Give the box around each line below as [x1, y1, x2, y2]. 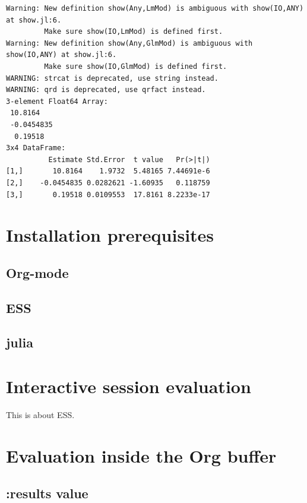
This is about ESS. [6, 408, 75, 420]
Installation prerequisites [6, 223, 214, 247]
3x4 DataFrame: [6, 144, 66, 153]
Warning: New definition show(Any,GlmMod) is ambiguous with [6, 39, 253, 48]
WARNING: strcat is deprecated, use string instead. [6, 74, 219, 83]
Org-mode [6, 263, 69, 281]
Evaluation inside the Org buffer [6, 443, 277, 467]
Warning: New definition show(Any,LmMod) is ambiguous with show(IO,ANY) [6, 4, 304, 12]
